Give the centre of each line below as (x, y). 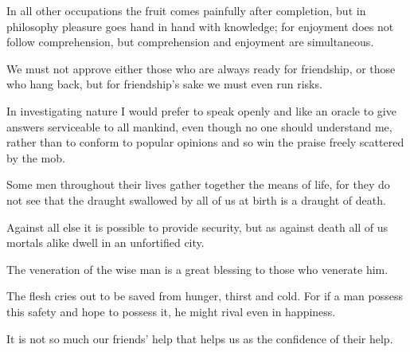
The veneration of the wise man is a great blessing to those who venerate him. (197, 269)
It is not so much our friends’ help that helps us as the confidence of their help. (200, 338)
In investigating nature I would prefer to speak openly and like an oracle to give (201, 110)
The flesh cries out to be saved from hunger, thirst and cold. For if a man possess (205, 296)
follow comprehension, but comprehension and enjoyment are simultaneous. (190, 42)
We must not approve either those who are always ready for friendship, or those (201, 68)
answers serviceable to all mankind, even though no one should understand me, (199, 126)
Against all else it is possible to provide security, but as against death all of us (197, 227)
